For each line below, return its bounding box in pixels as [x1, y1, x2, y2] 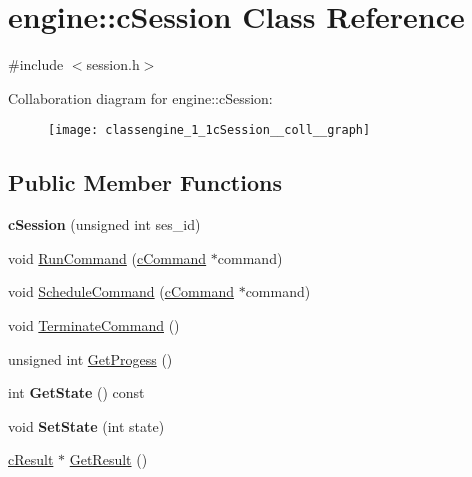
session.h [86, 54, 140, 75]
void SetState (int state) [8, 415, 165, 436]
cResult [8, 449, 54, 470]
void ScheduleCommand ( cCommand [8, 281, 234, 302]
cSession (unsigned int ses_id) [8, 214, 201, 235]
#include [8, 54, 64, 75]
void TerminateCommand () [8, 314, 180, 335]
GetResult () [69, 449, 148, 470]
